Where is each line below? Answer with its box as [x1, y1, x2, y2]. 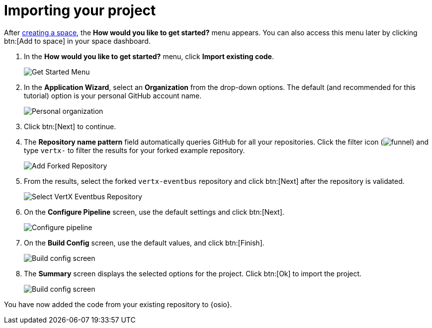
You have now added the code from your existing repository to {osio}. [4, 300, 232, 309]
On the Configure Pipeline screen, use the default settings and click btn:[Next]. [24, 207, 284, 216]
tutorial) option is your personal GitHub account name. [24, 91, 202, 100]
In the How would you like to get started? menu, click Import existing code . [24, 52, 274, 61]
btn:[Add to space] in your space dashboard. [4, 36, 151, 45]
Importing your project [4, 2, 156, 19]
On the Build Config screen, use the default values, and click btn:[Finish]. [24, 238, 264, 247]
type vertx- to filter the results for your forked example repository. [24, 146, 245, 155]
